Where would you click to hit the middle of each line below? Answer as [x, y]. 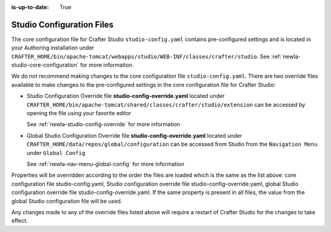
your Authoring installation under [53, 48]
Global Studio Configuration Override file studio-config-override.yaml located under [135, 135]
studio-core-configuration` [45, 65]
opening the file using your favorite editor [79, 113]
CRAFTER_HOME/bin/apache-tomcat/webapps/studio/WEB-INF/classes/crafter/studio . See [140, 56]
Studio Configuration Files [63, 24]
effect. [20, 221]
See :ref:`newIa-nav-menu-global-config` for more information [105, 164]
